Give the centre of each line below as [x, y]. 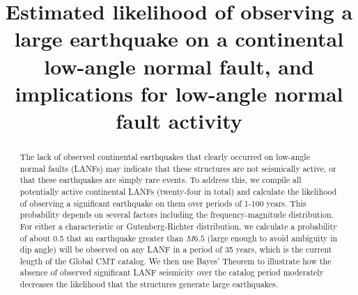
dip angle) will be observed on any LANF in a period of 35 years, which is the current [176, 249]
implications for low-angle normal [179, 93]
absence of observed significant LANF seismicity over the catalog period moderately [172, 272]
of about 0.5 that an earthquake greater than [102, 238]
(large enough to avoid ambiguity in [272, 238]
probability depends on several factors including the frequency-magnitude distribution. [177, 215]
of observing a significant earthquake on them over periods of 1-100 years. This [163, 203]
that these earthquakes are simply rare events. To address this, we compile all [161, 180]
